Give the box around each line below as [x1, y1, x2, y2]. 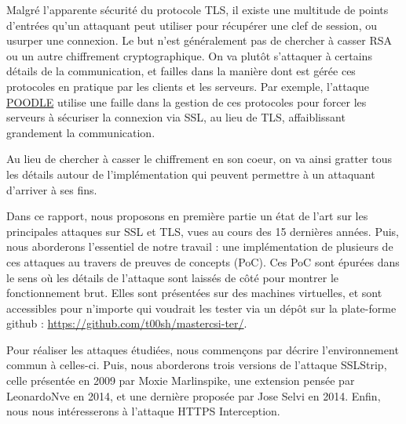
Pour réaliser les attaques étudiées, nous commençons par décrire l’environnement [6, 341, 399, 357]
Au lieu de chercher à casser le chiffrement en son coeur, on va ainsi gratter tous [6, 150, 392, 167]
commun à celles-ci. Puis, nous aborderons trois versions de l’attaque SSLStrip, [6, 357, 387, 373]
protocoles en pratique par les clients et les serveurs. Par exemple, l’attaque [6, 78, 370, 94]
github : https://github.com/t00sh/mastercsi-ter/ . [6, 315, 247, 332]
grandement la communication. [6, 124, 155, 140]
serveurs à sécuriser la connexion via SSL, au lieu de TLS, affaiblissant [6, 109, 346, 125]
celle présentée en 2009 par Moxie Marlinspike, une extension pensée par [6, 372, 355, 389]
